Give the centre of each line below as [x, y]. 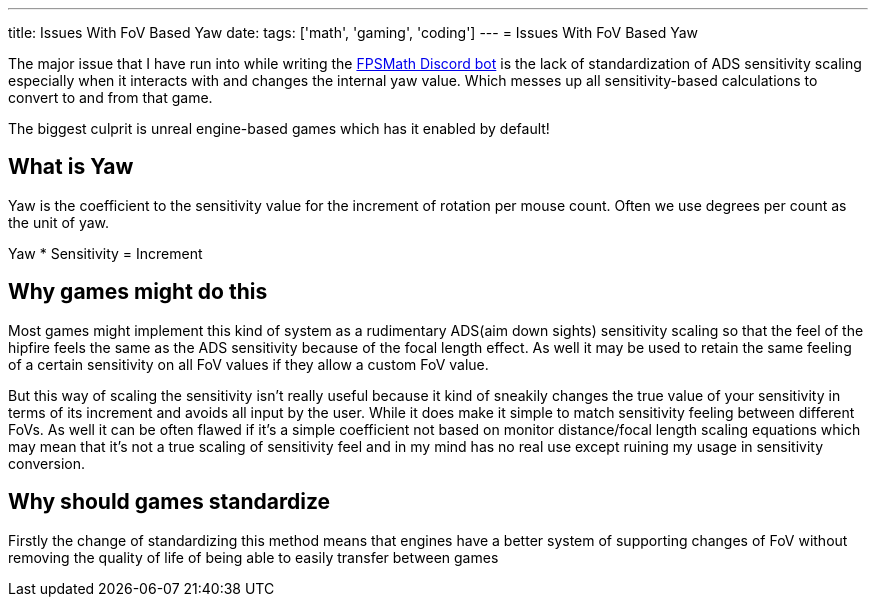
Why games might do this [138, 292]
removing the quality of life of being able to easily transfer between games [253, 557]
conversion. [46, 463]
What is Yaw [71, 167]
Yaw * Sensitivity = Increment [105, 253]
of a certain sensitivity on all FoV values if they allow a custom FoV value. [248, 364]
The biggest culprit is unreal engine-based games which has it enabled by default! [279, 128]
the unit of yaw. [59, 222]
